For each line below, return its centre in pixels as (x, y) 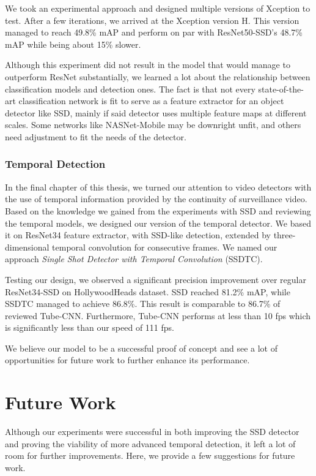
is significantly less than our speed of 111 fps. (90, 327)
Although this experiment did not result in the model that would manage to (148, 65)
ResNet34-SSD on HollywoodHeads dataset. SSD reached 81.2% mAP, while (148, 291)
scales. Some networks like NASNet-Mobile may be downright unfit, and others (153, 125)
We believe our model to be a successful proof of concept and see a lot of (141, 348)
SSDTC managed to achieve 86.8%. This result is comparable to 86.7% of (143, 304)
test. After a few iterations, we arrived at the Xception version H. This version (152, 20)
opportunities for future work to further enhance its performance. (127, 360)
